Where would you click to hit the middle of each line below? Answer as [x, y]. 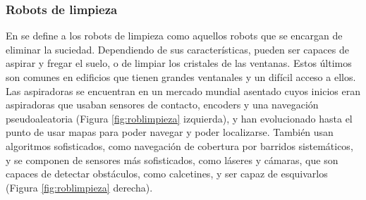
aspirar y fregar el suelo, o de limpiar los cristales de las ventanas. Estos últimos [179, 63]
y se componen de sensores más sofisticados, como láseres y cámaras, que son [172, 160]
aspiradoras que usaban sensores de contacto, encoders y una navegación [162, 105]
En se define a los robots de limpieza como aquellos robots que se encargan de [174, 36]
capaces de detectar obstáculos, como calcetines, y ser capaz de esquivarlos [167, 174]
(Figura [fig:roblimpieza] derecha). [79, 187]
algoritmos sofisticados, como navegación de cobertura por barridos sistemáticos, [179, 145]
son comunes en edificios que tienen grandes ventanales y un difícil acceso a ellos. [181, 77]
